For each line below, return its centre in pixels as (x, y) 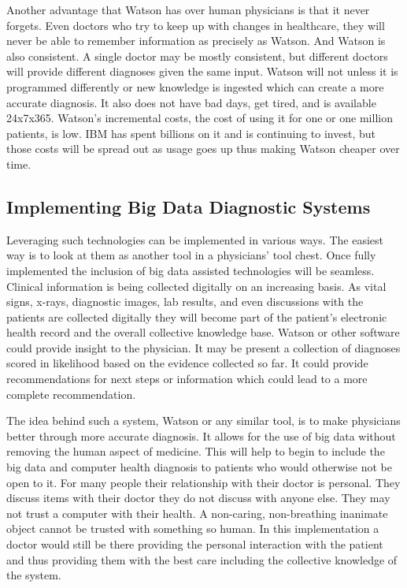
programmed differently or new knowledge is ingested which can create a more (195, 86)
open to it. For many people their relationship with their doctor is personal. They (203, 482)
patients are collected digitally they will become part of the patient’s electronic (197, 316)
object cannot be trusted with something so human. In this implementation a (193, 528)
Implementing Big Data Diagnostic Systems (189, 206)
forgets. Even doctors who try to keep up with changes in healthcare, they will (196, 25)
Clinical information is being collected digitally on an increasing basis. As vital (196, 286)
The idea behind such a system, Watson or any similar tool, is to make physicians (203, 421)
